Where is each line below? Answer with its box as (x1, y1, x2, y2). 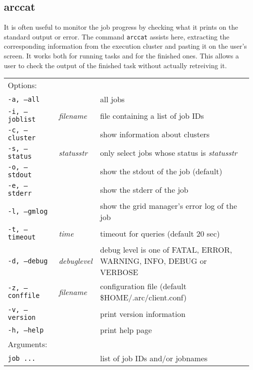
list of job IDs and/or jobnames (100, 352, 208, 364)
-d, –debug (8, 257, 48, 265)
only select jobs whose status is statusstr (100, 147, 237, 158)
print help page (100, 324, 152, 336)
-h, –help (8, 326, 44, 334)
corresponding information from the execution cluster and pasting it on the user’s (4, 41, 247, 51)
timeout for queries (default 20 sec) (100, 227, 220, 239)
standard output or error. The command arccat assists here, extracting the (4, 31, 230, 41)
